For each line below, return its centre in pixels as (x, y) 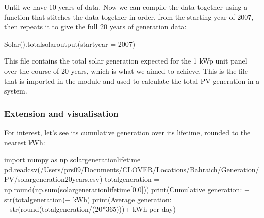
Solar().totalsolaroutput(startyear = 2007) (70, 43)
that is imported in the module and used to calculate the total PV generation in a (132, 81)
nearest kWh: (25, 142)
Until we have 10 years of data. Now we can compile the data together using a (126, 7)
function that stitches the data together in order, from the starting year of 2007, (129, 17)
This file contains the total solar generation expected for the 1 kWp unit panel (126, 61)
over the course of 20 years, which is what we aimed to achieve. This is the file (126, 70)
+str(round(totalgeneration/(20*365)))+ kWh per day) (90, 209)
